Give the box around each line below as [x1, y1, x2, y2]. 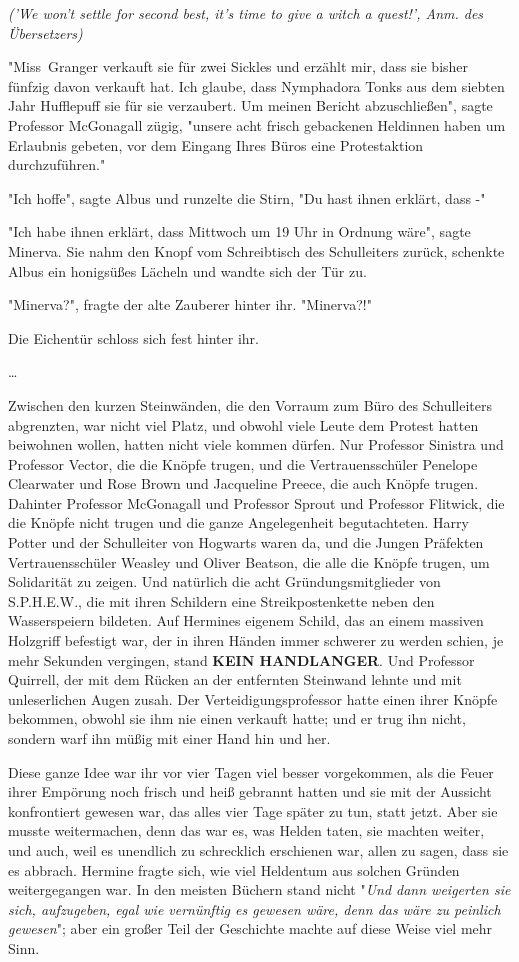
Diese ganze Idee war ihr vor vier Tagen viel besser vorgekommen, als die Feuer [8, 761, 494, 782]
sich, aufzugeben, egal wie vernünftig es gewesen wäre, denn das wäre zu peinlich [8, 898, 501, 919]
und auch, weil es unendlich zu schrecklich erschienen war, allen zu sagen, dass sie [8, 839, 509, 860]
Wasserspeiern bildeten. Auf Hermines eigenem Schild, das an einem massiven [8, 610, 484, 631]
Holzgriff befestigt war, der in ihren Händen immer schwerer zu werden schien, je [8, 630, 504, 651]
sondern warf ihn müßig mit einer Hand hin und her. [8, 728, 331, 748]
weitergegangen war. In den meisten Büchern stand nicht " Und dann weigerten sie [8, 879, 511, 900]
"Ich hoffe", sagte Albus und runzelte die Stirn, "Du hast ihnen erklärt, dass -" [8, 187, 486, 208]
